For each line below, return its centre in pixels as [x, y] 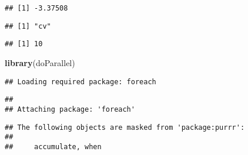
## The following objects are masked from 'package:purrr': [125, 127]
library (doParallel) [40, 62]
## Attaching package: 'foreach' [70, 109]
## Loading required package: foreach [81, 82]
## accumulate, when [53, 147]
